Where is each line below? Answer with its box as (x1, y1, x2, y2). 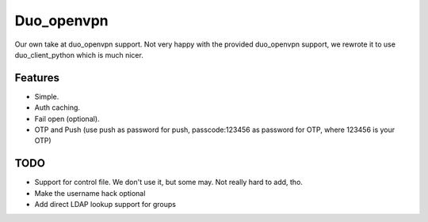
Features (14, 71, 59, 85)
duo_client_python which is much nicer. (14, 50, 144, 59)
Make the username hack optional (34, 188, 146, 198)
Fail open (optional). (34, 114, 100, 123)
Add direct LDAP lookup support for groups (34, 200, 176, 209)
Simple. (34, 92, 59, 101)
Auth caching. (34, 103, 81, 112)
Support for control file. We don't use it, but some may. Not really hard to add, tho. (34, 178, 303, 187)
